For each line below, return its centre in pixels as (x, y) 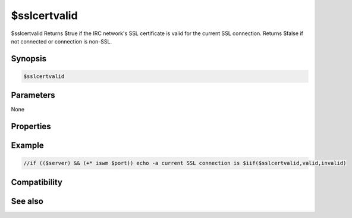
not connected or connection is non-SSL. (62, 41)
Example (27, 146)
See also (27, 201)
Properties (31, 127)
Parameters (33, 95)
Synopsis (29, 59)
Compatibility (37, 182)
